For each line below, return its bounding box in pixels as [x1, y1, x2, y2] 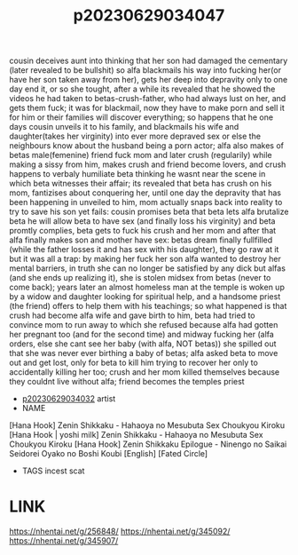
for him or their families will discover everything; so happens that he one [9, 112, 273, 123]
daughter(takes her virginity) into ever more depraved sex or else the [9, 131, 262, 142]
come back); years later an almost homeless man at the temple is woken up [9, 281, 286, 293]
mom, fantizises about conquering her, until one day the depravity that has [9, 187, 282, 198]
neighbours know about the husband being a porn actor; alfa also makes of [9, 140, 284, 151]
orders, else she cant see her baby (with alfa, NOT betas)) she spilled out [9, 338, 277, 349]
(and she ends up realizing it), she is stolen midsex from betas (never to [9, 273, 271, 283]
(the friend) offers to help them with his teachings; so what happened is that [9, 301, 287, 312]
